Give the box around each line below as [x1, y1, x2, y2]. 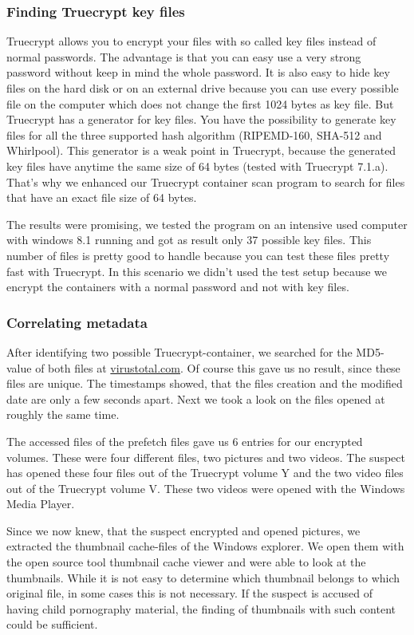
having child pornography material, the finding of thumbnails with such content [6, 600, 396, 617]
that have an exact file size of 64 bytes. [6, 189, 197, 206]
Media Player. [6, 495, 75, 512]
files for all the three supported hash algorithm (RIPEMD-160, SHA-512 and [6, 126, 382, 143]
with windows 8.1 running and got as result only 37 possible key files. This [6, 231, 372, 248]
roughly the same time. [6, 406, 120, 423]
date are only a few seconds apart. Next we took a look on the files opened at [6, 390, 385, 407]
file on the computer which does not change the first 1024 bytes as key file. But [6, 95, 394, 112]
